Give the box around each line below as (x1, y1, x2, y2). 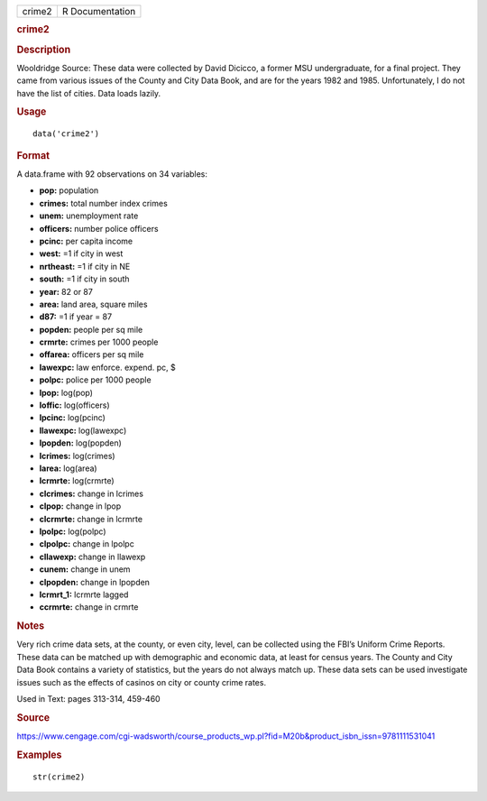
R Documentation (61, 5, 136, 17)
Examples (16, 749, 62, 761)
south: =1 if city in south (39, 273, 130, 284)
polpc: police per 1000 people (39, 374, 152, 385)
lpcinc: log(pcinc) (39, 412, 106, 423)
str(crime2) (32, 771, 86, 782)
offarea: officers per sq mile (39, 349, 144, 360)
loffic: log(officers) (39, 400, 110, 410)
